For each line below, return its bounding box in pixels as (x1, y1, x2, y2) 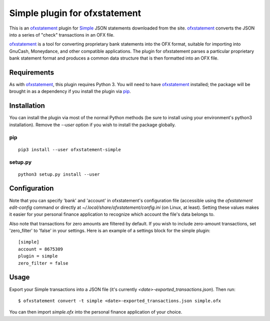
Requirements (9, 68, 54, 77)
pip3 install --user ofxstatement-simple (18, 147, 121, 152)
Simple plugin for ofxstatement (9, 8, 141, 19)
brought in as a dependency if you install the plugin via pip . (9, 88, 131, 95)
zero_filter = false (18, 260, 68, 266)
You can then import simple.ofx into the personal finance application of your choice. (9, 309, 182, 315)
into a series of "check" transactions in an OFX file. (9, 32, 114, 38)
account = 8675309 (18, 246, 63, 252)
